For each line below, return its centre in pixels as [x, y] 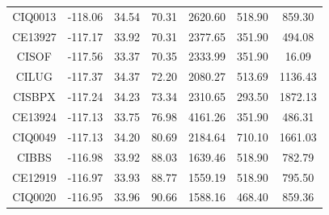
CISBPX [34, 97]
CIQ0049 [34, 136]
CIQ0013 [34, 16]
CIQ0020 [34, 197]
